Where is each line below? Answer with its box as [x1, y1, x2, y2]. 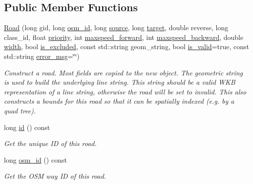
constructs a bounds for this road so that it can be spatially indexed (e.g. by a [4, 96, 234, 106]
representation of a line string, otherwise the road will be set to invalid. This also [4, 86, 247, 96]
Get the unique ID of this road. [4, 138, 97, 148]
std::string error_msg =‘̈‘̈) [4, 51, 80, 61]
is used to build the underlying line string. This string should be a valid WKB [4, 77, 235, 87]
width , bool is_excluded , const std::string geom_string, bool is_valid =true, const [4, 41, 250, 52]
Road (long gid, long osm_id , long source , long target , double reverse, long [4, 22, 229, 33]
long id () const [4, 122, 50, 132]
